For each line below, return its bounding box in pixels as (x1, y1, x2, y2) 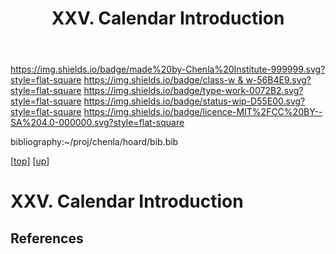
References (10, 230, 84, 247)
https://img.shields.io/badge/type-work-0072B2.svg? (83, 85, 304, 97)
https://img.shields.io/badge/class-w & (83, 74, 244, 86)
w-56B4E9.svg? (245, 74, 312, 86)
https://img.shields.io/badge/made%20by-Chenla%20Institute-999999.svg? (10, 63, 326, 76)
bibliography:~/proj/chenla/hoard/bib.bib (10, 136, 179, 148)
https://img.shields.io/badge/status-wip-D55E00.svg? (83, 95, 306, 107)
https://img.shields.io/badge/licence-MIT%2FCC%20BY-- (83, 106, 323, 118)
